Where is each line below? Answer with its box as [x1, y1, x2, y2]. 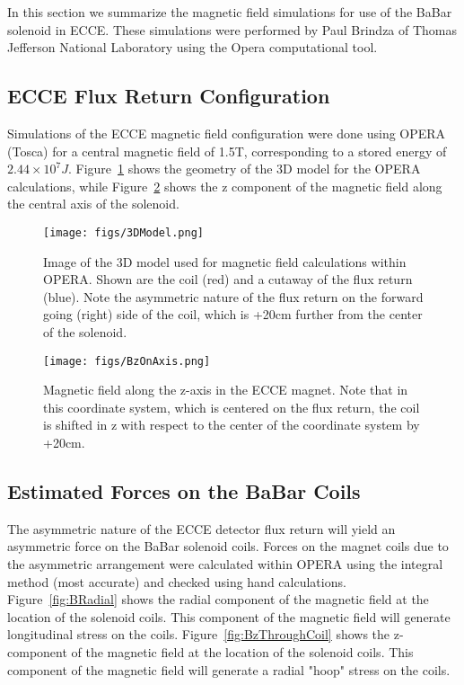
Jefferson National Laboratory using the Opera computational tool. [7, 38, 378, 57]
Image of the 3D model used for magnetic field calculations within [43, 252, 407, 271]
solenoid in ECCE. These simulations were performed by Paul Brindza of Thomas [7, 20, 458, 39]
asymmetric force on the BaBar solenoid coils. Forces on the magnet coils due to [7, 537, 449, 556]
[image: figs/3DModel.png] [43, 226, 204, 239]
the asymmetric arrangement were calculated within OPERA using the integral [7, 555, 443, 573]
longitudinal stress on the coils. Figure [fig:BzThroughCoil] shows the [7, 625, 390, 644]
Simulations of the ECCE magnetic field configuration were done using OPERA [7, 123, 446, 142]
